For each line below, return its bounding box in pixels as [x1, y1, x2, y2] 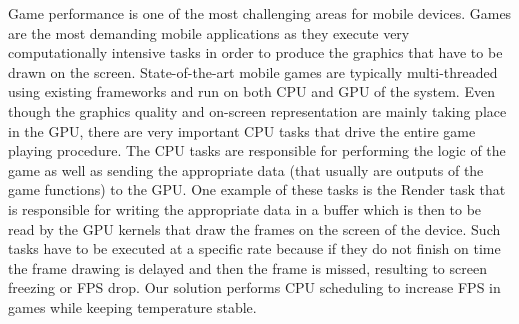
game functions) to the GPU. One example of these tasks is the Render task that [8, 179, 506, 200]
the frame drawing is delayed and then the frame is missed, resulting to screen [8, 257, 487, 278]
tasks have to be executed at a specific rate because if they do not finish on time [8, 238, 501, 259]
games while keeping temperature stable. [8, 296, 257, 317]
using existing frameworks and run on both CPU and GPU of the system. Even [8, 81, 495, 102]
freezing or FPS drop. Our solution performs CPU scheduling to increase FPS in [8, 277, 501, 298]
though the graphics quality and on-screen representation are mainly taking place [8, 100, 507, 121]
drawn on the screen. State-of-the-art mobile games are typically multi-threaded [8, 61, 498, 82]
